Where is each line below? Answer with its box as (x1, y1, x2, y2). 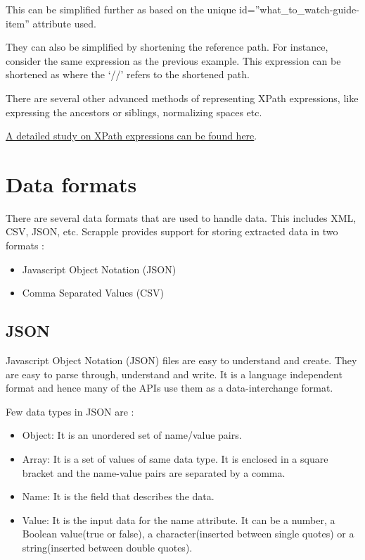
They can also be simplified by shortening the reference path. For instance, (6, 39, 328, 54)
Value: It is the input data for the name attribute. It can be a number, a (22, 512, 335, 527)
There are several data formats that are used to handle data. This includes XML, (6, 210, 357, 225)
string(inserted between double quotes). (22, 540, 193, 554)
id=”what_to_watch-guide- (239, 2, 359, 16)
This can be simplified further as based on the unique (6, 2, 236, 16)
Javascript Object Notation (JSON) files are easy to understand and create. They (6, 353, 357, 368)
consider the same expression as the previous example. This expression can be (6, 53, 341, 68)
